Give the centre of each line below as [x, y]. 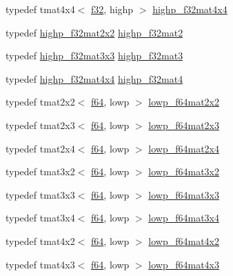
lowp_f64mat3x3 [184, 194]
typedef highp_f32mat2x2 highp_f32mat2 [94, 32]
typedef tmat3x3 [40, 194]
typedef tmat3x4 [40, 218]
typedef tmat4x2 [40, 240]
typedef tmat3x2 [40, 171]
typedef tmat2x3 [40, 125]
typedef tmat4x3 [40, 264]
